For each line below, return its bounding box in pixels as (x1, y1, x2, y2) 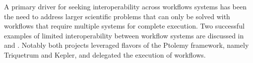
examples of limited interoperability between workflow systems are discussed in (4, 30, 244, 40)
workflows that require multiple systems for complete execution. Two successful (4, 21, 245, 31)
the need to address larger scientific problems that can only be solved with (4, 11, 230, 21)
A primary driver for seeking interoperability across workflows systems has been (4, 1, 247, 11)
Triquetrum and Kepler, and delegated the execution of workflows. (4, 49, 206, 60)
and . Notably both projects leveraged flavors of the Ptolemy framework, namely (4, 40, 249, 50)
